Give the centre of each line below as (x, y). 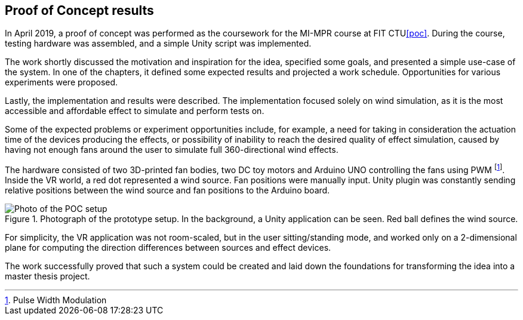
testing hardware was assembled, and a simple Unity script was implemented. (158, 44)
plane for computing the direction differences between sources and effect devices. (168, 248)
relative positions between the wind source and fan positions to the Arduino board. (167, 190)
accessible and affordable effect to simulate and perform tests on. (135, 111)
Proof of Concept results (79, 10)
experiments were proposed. (61, 82)
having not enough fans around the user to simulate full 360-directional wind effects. (172, 150)
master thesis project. (47, 276)
